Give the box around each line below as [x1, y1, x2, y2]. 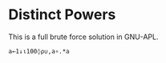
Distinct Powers [8, 6, 116, 24]
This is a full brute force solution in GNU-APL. [8, 32, 159, 41]
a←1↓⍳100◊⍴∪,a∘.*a [8, 47, 70, 55]
